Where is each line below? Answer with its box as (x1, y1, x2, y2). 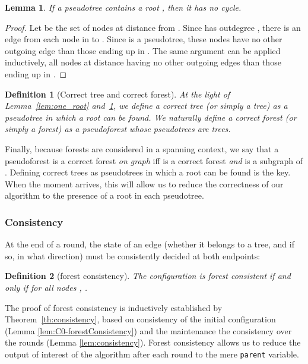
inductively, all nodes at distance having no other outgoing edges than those (5, 56, 281, 68)
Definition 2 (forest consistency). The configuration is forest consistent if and (5, 269, 291, 282)
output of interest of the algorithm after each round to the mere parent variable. (5, 347, 299, 360)
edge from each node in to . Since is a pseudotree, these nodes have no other (5, 33, 282, 45)
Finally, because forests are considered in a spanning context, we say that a (5, 142, 279, 155)
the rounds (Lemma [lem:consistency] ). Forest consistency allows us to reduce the (5, 336, 301, 349)
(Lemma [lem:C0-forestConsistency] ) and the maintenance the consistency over (5, 324, 292, 337)
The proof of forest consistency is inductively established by (5, 301, 223, 313)
